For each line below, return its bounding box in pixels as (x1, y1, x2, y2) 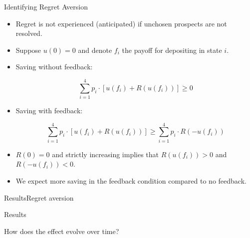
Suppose (15, 44, 41, 55)
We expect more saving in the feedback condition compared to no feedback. (15, 176, 247, 186)
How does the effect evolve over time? (4, 226, 119, 236)
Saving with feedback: (15, 105, 83, 116)
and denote (78, 44, 112, 55)
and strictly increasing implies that (52, 149, 159, 159)
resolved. (15, 28, 42, 38)
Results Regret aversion (4, 192, 74, 203)
